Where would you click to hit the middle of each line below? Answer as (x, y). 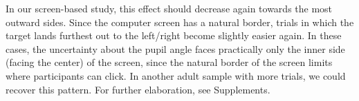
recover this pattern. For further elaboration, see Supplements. (138, 89)
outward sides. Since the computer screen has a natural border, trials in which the (180, 22)
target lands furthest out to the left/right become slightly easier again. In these (174, 35)
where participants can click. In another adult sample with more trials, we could (176, 75)
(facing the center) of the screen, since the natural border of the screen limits (169, 62)
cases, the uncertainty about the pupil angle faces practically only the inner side (175, 48)
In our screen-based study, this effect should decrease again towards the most (169, 8)
